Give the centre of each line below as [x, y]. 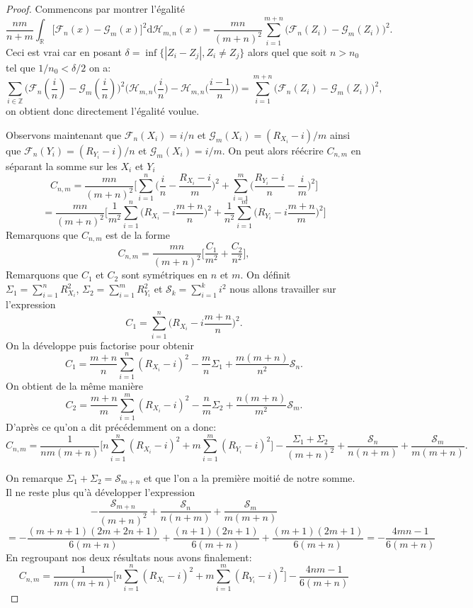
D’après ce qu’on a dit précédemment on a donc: [111, 427]
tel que [21, 67]
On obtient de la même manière [75, 386]
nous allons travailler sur [283, 289]
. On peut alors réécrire [273, 151]
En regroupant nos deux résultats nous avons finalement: [129, 557]
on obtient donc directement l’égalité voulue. [103, 111]
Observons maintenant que [64, 135]
